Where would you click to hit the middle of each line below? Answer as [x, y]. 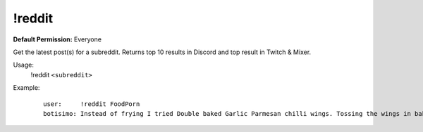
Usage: [24, 65]
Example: [26, 88]
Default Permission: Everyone [57, 39]
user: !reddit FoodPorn [92, 104]
